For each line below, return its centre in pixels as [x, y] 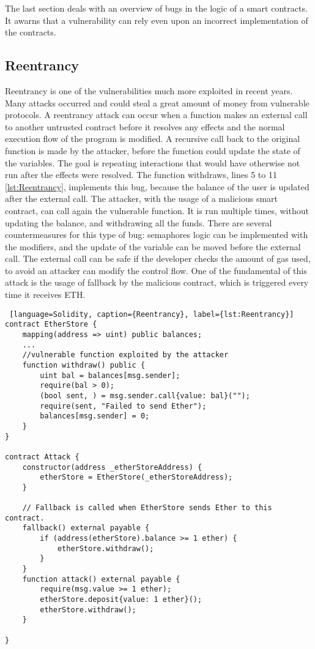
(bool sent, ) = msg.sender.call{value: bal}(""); [145, 395]
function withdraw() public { [84, 365]
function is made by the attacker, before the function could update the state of [153, 150]
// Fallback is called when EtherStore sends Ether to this [147, 508]
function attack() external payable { [101, 579]
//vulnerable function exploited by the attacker [125, 355]
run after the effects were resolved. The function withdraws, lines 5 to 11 [141, 175]
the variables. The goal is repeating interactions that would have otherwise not [153, 162]
